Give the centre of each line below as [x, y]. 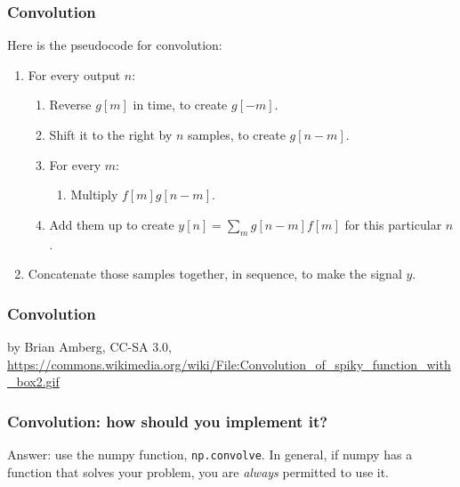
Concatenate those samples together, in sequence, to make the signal [215, 274]
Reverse [70, 105]
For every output [74, 74]
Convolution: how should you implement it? [168, 421]
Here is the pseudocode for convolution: [115, 45]
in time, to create [180, 105]
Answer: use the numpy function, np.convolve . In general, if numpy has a [210, 454]
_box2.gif [33, 381]
